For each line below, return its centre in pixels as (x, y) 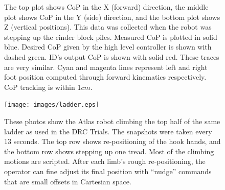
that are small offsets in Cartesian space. (68, 181)
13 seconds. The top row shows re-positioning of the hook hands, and (112, 141)
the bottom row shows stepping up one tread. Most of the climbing (109, 151)
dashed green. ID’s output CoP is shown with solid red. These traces (112, 56)
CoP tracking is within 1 (43, 87)
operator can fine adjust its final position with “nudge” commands (108, 171)
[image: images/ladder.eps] (52, 105)
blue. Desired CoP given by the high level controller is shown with (108, 47)
